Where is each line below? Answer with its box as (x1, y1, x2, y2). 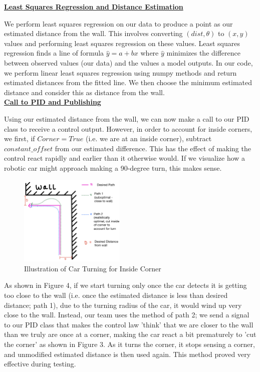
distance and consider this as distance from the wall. (4, 87, 165, 97)
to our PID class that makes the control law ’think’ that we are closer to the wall (4, 319, 253, 329)
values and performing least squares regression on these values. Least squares (4, 38, 240, 48)
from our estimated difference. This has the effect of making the (55, 143, 251, 153)
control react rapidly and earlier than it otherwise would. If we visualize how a (4, 153, 245, 163)
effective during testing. (4, 358, 76, 369)
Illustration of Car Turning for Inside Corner (24, 263, 161, 273)
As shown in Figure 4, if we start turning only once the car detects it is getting (4, 280, 247, 290)
